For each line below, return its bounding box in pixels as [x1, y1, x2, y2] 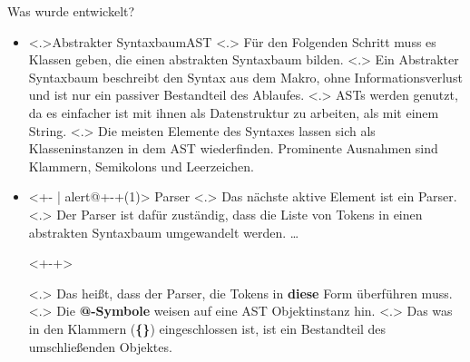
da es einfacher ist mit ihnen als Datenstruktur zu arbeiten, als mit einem [28, 103, 439, 122]
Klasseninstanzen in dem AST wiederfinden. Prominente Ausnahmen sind [28, 139, 438, 158]
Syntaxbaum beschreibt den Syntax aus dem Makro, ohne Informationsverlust [28, 67, 463, 86]
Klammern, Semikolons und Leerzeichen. [28, 156, 254, 175]
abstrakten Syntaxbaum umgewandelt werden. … [28, 222, 299, 241]
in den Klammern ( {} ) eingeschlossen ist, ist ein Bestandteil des [28, 318, 387, 338]
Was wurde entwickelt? [7, 2, 135, 20]
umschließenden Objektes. [28, 337, 172, 356]
